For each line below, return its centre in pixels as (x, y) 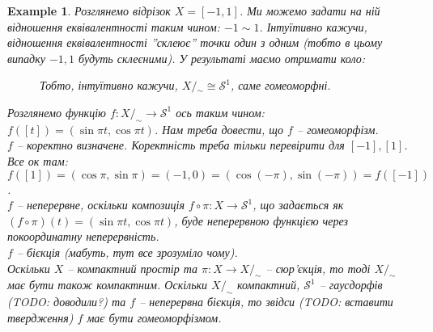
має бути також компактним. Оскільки (108, 285)
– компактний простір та (132, 268)
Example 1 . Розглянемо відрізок (89, 11)
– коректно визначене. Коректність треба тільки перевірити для (180, 145)
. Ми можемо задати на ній (310, 11)
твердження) (40, 317)
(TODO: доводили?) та (67, 302)
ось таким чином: (220, 112)
